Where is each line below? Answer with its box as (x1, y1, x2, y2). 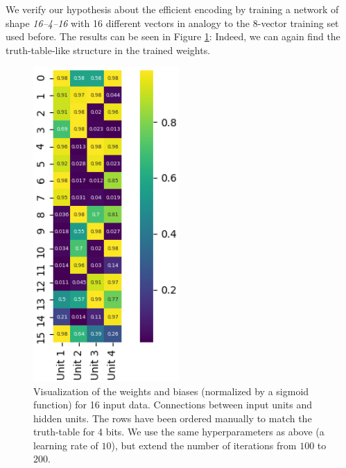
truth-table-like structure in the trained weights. (6, 42, 211, 57)
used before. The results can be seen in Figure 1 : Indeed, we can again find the (6, 29, 340, 44)
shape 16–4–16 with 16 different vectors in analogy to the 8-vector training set (6, 15, 339, 30)
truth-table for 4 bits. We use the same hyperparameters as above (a (33, 424, 325, 439)
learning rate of (33, 437, 98, 452)
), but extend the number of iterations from (111, 437, 297, 452)
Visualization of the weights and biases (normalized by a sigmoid (33, 383, 309, 398)
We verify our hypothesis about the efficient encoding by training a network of (6, 2, 339, 16)
